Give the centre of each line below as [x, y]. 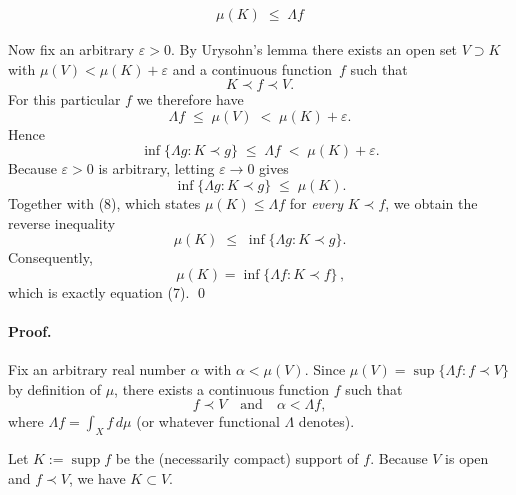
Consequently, [50, 257]
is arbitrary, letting [156, 168]
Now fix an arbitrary [71, 49]
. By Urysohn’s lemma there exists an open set [314, 49]
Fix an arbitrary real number [97, 369]
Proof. [30, 330]
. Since [325, 369]
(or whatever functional [208, 421]
